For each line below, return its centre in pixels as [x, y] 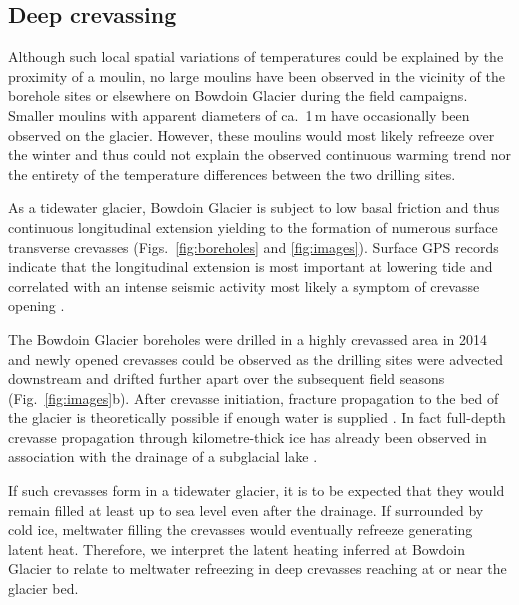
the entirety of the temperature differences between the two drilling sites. [232, 173]
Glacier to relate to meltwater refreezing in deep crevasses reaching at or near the [257, 568]
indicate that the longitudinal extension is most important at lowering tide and [250, 266]
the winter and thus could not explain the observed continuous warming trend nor [259, 154]
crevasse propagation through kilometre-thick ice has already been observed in [247, 436]
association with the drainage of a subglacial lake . [163, 456]
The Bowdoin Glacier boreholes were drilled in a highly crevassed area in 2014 [248, 338]
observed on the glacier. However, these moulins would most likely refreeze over [251, 134]
